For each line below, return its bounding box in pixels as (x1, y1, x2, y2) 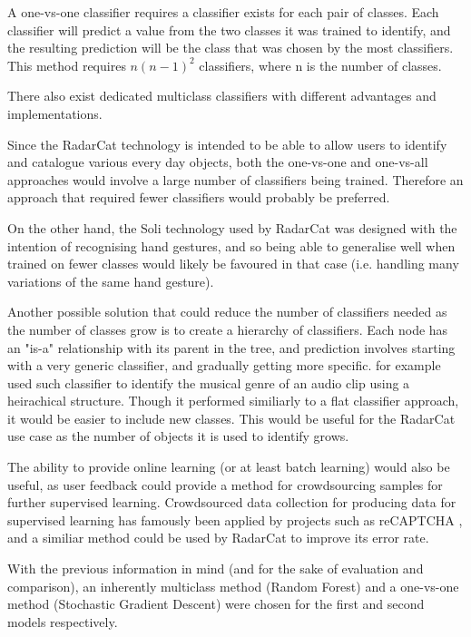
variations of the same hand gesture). (7, 271, 214, 290)
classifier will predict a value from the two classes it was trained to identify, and (7, 20, 451, 39)
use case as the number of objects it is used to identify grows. (7, 426, 349, 446)
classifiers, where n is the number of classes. (199, 55, 442, 74)
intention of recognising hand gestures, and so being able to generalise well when (7, 236, 456, 255)
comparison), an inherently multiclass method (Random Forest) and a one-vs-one (7, 576, 459, 595)
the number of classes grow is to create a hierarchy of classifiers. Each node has (7, 319, 448, 338)
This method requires (7, 55, 126, 74)
